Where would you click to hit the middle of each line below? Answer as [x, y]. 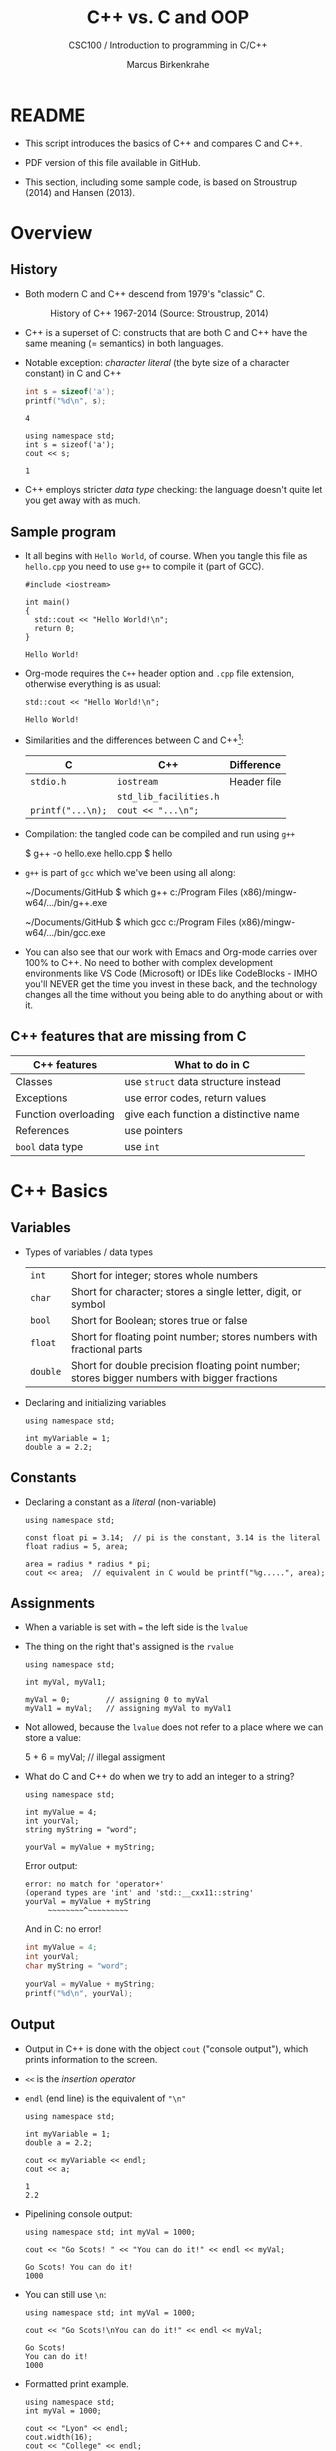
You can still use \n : [65, 2294]
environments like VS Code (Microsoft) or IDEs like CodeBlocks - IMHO [171, 973]
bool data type [49, 1146]
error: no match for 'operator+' [94, 1884]
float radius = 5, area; [76, 1546]
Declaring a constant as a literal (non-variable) [120, 1502]
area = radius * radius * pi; [88, 1564]
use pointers [153, 1130]
